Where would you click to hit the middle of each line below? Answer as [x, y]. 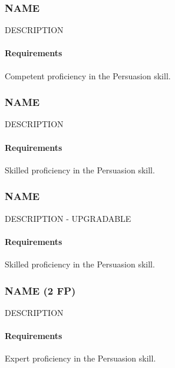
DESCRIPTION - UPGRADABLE [68, 218]
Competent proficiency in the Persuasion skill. [88, 75]
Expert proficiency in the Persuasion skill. [80, 358]
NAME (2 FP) [40, 290]
